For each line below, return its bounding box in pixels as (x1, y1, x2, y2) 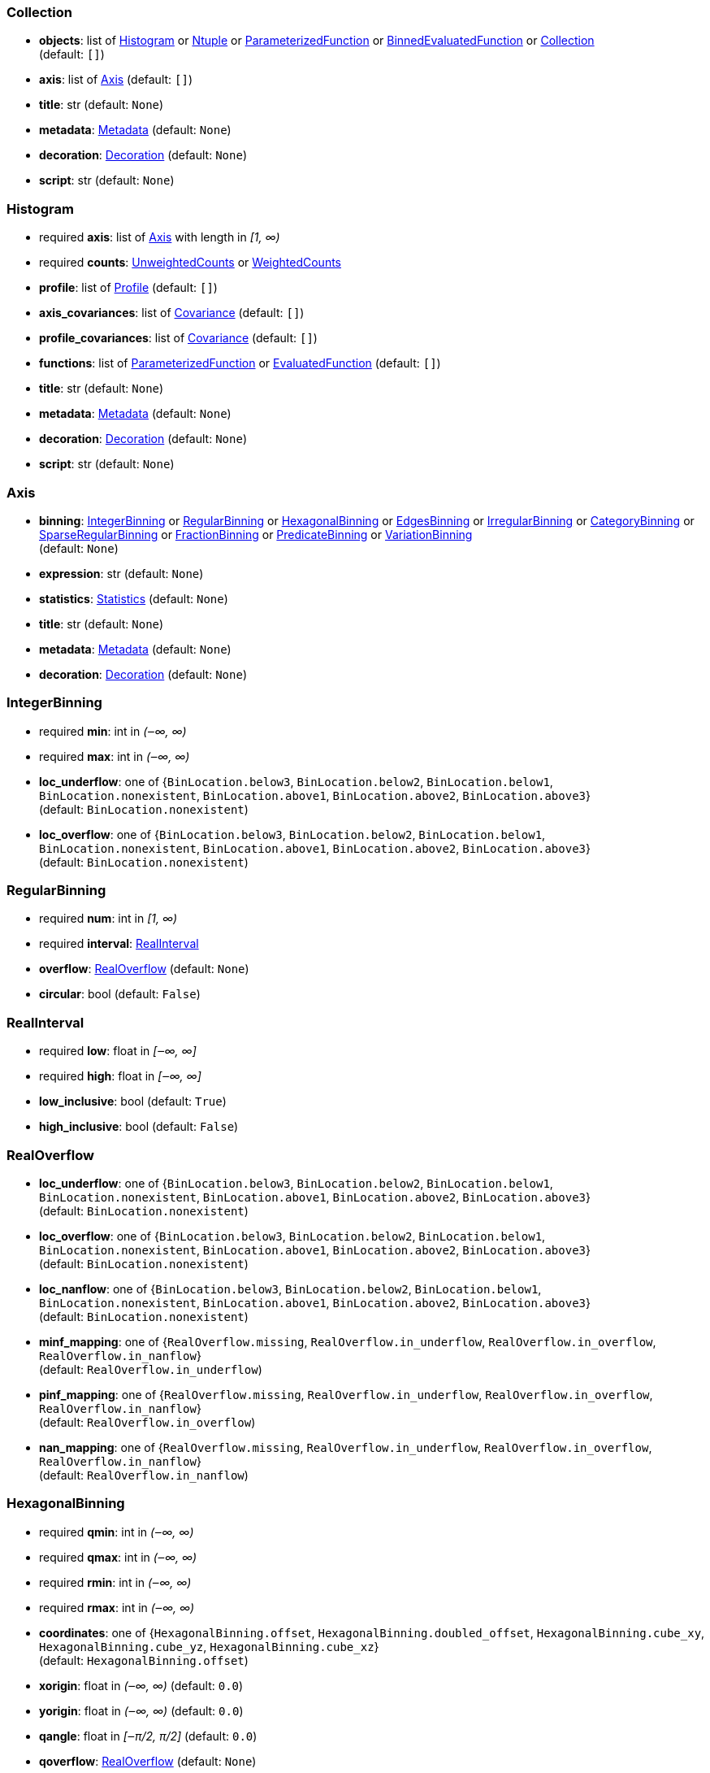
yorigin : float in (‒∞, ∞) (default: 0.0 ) (39, 1703, 244, 1718)
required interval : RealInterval (39, 936, 199, 951)
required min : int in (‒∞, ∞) (39, 724, 187, 738)
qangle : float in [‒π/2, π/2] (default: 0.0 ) (39, 1728, 258, 1743)
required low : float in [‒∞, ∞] (39, 1044, 197, 1058)
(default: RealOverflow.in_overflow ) (39, 1414, 256, 1429)
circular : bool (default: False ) (39, 987, 201, 1002)
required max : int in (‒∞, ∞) (39, 749, 190, 763)
